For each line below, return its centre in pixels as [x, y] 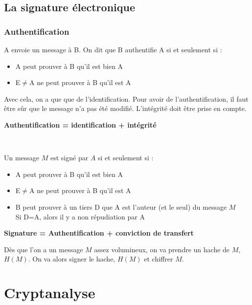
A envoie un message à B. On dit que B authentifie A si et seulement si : [113, 49]
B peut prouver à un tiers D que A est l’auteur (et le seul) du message [121, 207]
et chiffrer [159, 259]
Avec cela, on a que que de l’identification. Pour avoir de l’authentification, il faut [126, 98]
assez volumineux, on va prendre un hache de [162, 249]
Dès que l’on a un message [44, 249]
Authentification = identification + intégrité [80, 124]
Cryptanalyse [50, 293]
